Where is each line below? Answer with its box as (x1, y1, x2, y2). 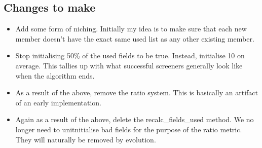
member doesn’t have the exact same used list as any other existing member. (15, 33, 254, 44)
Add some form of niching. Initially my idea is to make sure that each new (15, 23, 247, 34)
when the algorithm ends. (15, 70, 95, 81)
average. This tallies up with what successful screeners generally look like (15, 60, 243, 70)
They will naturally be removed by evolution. (15, 134, 156, 144)
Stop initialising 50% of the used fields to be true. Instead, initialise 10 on (15, 50, 245, 61)
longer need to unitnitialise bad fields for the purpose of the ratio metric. (15, 124, 242, 134)
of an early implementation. (15, 97, 102, 107)
